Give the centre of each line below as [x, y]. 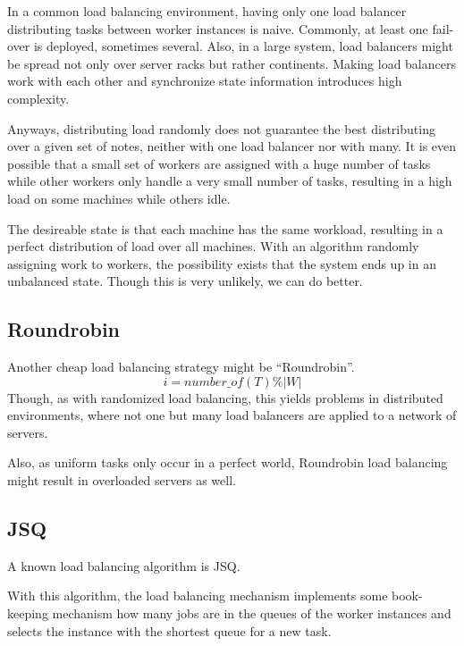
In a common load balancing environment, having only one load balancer [207, 11]
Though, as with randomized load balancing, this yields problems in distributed [225, 397]
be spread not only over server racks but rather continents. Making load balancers [232, 63]
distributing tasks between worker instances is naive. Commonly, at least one [218, 28]
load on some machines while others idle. [119, 198]
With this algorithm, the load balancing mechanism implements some [198, 596]
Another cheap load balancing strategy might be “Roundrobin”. [181, 367]
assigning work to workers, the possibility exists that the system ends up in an [222, 263]
